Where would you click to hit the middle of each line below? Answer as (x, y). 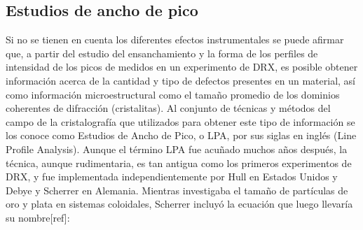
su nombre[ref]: (38, 217)
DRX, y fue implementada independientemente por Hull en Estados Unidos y (172, 177)
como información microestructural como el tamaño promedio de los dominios (173, 94)
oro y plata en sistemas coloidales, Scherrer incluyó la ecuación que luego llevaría (179, 204)
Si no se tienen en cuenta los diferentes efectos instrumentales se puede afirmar (175, 39)
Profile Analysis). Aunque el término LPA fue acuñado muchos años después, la (177, 149)
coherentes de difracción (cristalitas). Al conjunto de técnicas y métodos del (168, 108)
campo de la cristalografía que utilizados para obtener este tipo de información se (180, 121)
